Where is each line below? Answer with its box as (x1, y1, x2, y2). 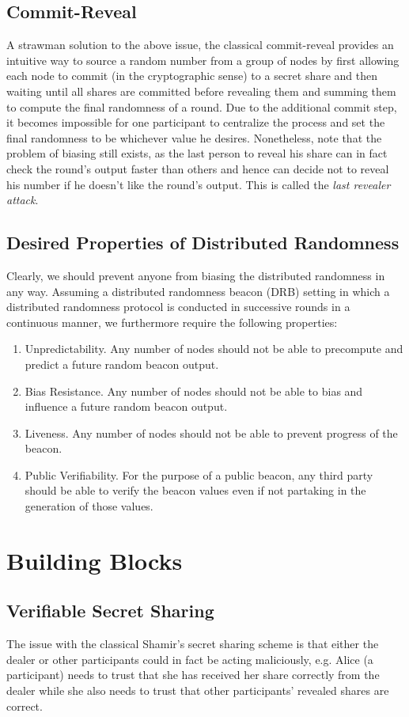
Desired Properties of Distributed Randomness (6, 230, 400, 255)
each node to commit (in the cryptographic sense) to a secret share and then (6, 67, 378, 84)
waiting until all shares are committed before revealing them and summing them (6, 82, 396, 99)
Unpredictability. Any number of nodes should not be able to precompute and (25, 340, 403, 357)
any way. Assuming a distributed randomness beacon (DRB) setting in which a (6, 283, 390, 299)
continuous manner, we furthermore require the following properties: (6, 313, 338, 330)
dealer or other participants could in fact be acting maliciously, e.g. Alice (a (6, 651, 373, 667)
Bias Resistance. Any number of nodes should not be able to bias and (25, 382, 363, 399)
